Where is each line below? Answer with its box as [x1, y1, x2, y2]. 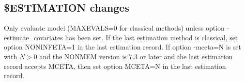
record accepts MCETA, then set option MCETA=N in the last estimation [4, 61, 226, 71]
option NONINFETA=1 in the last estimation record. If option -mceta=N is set [4, 42, 241, 52]
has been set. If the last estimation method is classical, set [65, 32, 238, 42]
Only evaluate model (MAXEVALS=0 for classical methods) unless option [4, 23, 225, 33]
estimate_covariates [4, 32, 63, 42]
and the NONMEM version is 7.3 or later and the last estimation [39, 51, 233, 61]
